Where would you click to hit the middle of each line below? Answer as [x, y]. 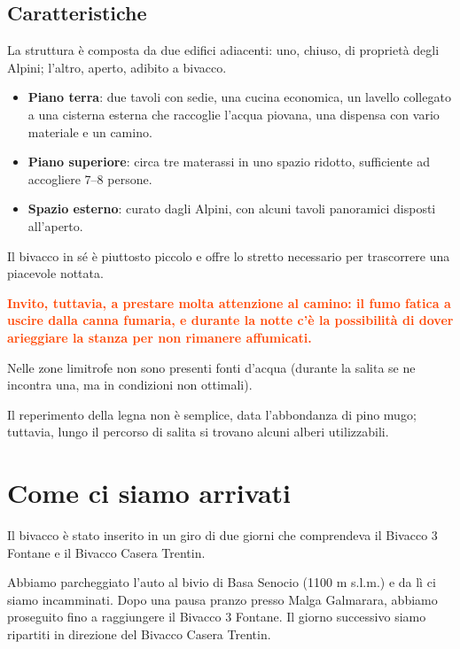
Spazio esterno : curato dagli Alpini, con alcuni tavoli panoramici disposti [232, 209]
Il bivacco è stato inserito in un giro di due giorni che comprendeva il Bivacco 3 [222, 535]
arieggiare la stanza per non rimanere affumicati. [160, 337]
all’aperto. [55, 225]
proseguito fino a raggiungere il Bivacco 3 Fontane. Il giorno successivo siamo [217, 617]
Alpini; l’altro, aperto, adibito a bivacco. [117, 67]
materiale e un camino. [90, 131]
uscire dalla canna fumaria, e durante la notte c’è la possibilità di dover [230, 320]
